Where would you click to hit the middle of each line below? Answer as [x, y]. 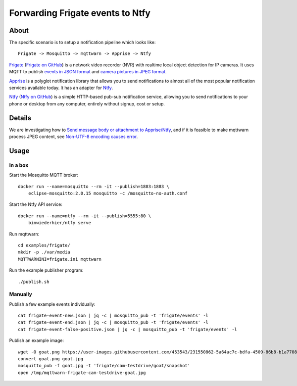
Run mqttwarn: [24, 234]
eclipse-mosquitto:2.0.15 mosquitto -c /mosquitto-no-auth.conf [108, 193]
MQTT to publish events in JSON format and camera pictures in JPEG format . [88, 72]
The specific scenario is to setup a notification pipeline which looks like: [82, 43]
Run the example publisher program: [46, 270]
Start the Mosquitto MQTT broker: [44, 175]
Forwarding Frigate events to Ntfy [80, 13]
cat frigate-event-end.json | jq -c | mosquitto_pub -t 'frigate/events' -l [113, 322]
